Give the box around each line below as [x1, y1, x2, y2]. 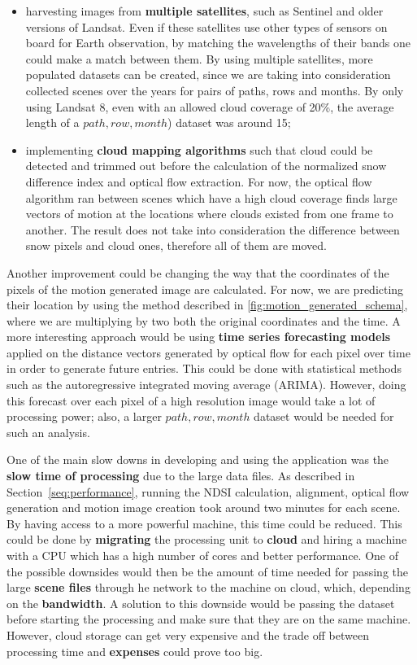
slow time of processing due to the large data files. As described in [7, 467, 355, 484]
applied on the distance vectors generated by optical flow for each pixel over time [7, 343, 410, 361]
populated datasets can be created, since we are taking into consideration [25, 66, 391, 83]
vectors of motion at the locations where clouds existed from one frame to [25, 205, 393, 222]
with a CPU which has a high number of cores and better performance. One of [7, 547, 398, 563]
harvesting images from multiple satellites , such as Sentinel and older [25, 2, 384, 19]
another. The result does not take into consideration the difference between [25, 221, 400, 238]
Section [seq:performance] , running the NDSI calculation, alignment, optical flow [7, 483, 410, 500]
